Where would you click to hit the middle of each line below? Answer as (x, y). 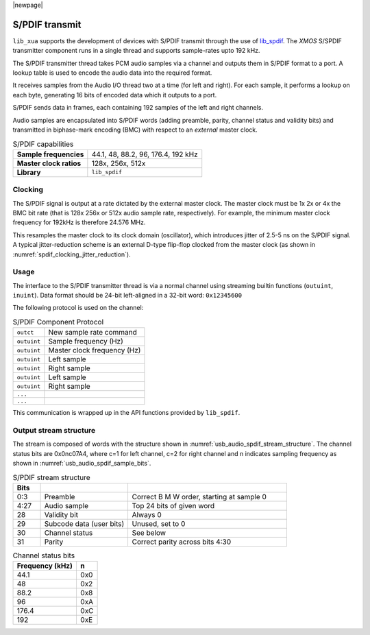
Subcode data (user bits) (84, 523)
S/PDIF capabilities (43, 144)
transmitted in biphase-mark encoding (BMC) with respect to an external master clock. (135, 130)
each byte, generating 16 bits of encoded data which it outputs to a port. (115, 95)
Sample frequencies (50, 154)
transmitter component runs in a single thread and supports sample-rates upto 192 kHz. (136, 51)
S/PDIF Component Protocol (58, 322)
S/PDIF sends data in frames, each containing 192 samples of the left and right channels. (138, 108)
